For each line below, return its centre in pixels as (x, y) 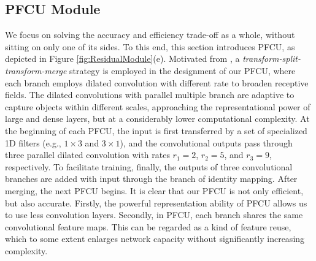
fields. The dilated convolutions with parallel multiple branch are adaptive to (150, 95)
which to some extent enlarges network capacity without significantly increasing (155, 239)
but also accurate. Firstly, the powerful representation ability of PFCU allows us (156, 202)
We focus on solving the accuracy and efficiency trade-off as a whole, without (150, 35)
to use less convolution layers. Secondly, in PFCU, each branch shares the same (154, 215)
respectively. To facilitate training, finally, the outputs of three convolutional (149, 166)
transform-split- (272, 59)
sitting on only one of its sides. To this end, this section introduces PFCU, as (150, 46)
